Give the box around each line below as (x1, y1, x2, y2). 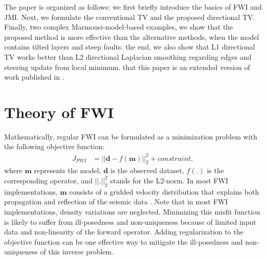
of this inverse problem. (40, 246, 114, 257)
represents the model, (34, 165, 101, 176)
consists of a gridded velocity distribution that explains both (69, 186, 259, 197)
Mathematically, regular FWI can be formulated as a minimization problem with (4, 131, 257, 141)
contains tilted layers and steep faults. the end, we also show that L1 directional (4, 41, 255, 52)
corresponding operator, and (4, 175, 93, 185)
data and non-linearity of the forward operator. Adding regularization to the (4, 226, 243, 237)
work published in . (4, 72, 64, 82)
